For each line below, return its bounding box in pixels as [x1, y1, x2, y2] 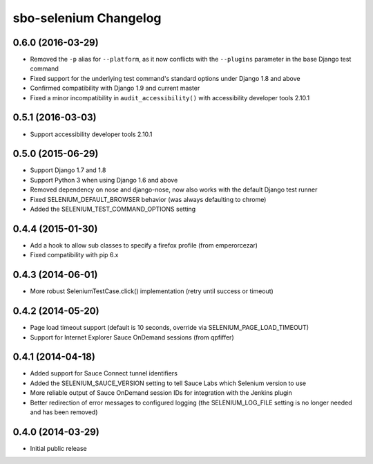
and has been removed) [30, 408, 98, 416]
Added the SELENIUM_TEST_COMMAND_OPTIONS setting [30, 205, 196, 213]
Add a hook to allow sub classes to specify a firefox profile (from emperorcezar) [30, 241, 258, 249]
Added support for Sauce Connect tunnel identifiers [30, 369, 178, 378]
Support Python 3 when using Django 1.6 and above [30, 176, 178, 184]
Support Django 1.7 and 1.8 [30, 166, 106, 174]
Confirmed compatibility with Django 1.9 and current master [30, 84, 200, 93]
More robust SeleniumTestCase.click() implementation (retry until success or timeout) [30, 287, 274, 295]
